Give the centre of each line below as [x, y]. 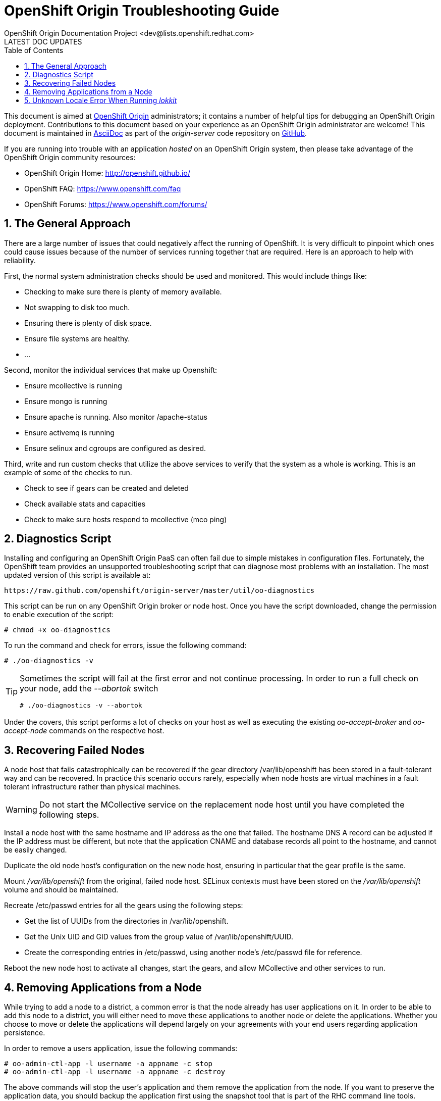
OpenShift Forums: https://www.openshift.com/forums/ [116, 204]
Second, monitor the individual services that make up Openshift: [111, 370]
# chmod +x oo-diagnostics [57, 630]
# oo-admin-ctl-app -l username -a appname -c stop [108, 1064]
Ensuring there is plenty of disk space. [88, 323]
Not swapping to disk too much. [77, 307]
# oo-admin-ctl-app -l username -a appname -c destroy [115, 1072]
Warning [21, 810]
